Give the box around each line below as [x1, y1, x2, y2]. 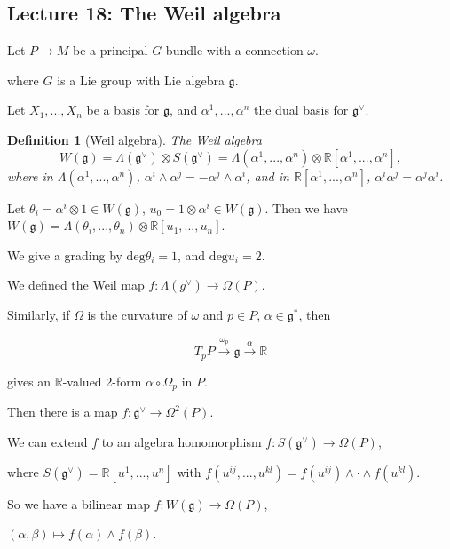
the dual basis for [253, 100, 349, 119]
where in [7, 166, 53, 185]
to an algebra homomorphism [101, 432, 262, 450]
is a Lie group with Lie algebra [57, 70, 225, 89]
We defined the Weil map [7, 275, 145, 294]
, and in [246, 166, 289, 185]
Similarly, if [7, 306, 70, 324]
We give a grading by [7, 245, 122, 264]
